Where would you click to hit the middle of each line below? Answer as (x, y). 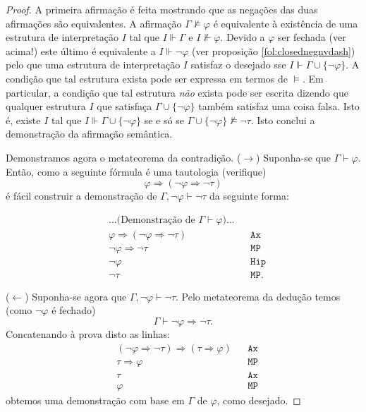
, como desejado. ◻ (259, 400)
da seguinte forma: (249, 196)
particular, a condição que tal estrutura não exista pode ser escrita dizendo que (177, 92)
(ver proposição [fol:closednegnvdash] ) (273, 50)
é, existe (23, 120)
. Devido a (243, 37)
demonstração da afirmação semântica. (89, 134)
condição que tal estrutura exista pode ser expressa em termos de (147, 78)
